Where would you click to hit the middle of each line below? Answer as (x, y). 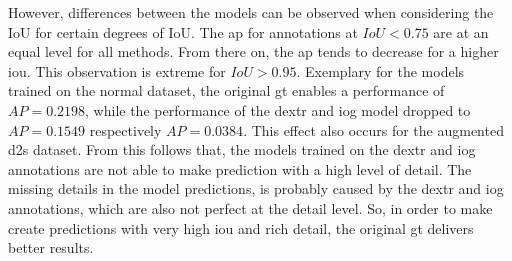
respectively (125, 129)
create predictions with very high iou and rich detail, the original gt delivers (241, 227)
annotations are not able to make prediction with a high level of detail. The (240, 168)
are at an (461, 31)
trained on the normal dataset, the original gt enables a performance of (226, 90)
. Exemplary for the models (380, 70)
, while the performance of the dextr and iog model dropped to (278, 109)
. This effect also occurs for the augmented (373, 129)
